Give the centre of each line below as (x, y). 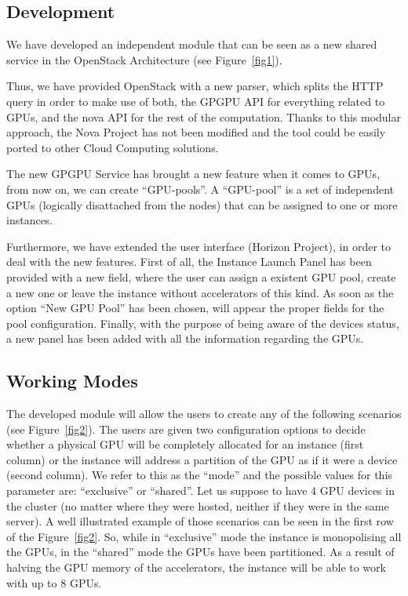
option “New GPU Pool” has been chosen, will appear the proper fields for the (195, 308)
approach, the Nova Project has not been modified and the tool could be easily (196, 132)
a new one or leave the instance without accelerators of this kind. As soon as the (200, 292)
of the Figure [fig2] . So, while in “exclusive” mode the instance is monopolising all (204, 536)
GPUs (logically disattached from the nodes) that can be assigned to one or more (202, 204)
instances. (30, 220)
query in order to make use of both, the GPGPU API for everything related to (196, 101)
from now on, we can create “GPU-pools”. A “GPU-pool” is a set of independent (200, 189)
